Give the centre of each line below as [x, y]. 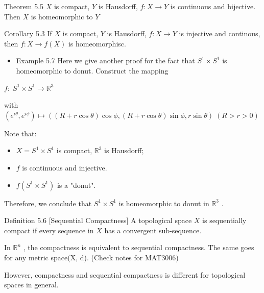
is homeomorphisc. [97, 43]
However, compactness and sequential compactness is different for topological [125, 274]
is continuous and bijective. [213, 6]
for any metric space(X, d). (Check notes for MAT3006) [91, 257]
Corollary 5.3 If [28, 33]
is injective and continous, [220, 33]
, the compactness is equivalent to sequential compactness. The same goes [139, 247]
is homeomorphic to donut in [164, 203]
